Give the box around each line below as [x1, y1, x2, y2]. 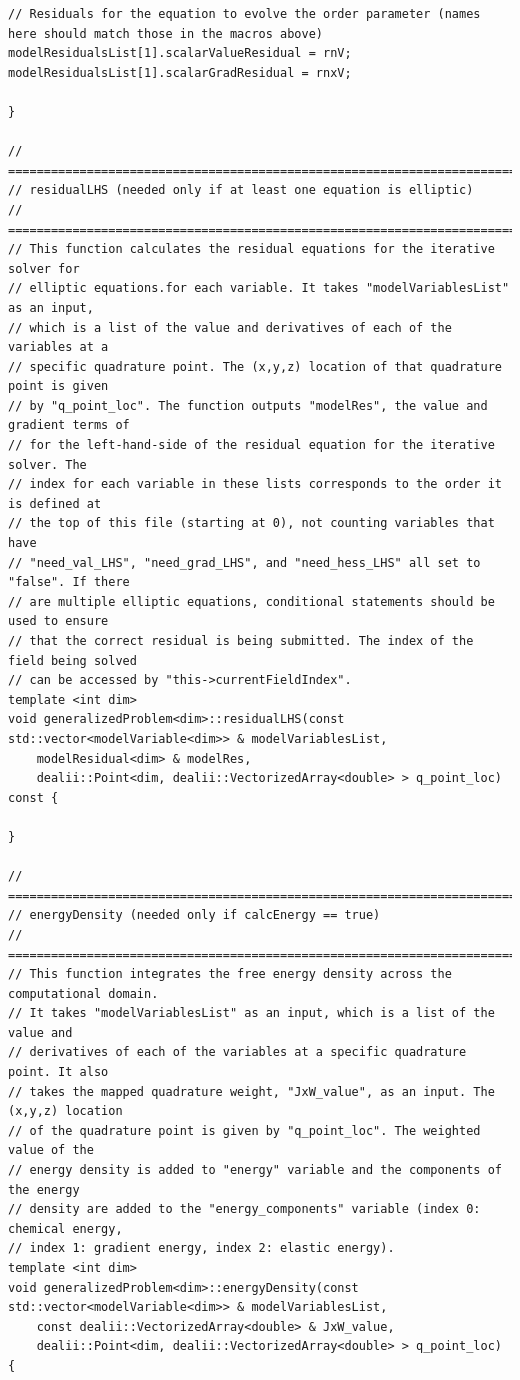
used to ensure [8, 614, 109, 629]
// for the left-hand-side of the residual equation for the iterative [8, 438, 495, 453]
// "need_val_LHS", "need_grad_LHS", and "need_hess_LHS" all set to [8, 555, 481, 570]
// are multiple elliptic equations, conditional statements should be [8, 594, 495, 609]
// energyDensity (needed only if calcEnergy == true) [8, 908, 381, 923]
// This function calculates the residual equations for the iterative [8, 242, 495, 257]
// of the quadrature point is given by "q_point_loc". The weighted [8, 1123, 481, 1138]
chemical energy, [8, 1221, 123, 1236]
